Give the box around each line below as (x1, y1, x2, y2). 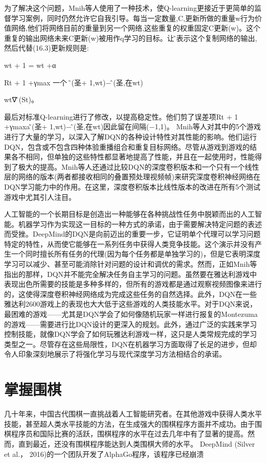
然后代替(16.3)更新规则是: (4, 42, 89, 53)
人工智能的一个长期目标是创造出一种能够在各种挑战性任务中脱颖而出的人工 (4, 209, 255, 219)
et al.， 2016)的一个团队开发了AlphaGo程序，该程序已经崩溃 (4, 448, 204, 459)
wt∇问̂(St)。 (4, 94, 38, 105)
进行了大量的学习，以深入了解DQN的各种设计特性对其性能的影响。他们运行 (4, 131, 257, 142)
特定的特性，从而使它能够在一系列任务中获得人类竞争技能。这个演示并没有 (4, 238, 255, 249)
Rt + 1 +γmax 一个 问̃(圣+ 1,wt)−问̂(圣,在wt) (4, 77, 143, 87)
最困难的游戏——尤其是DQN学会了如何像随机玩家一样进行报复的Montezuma (4, 309, 258, 319)
